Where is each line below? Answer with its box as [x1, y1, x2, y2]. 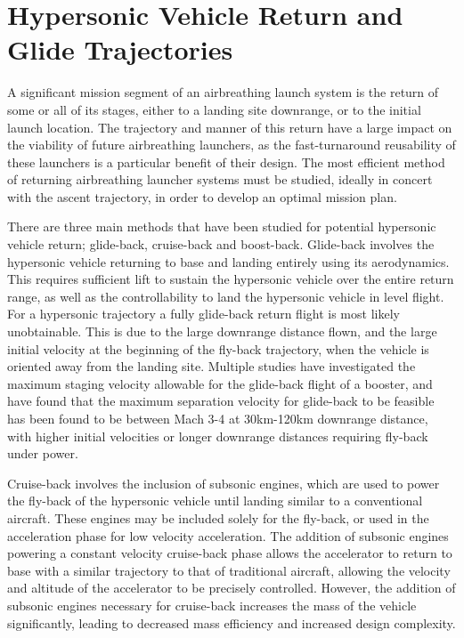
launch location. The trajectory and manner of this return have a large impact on [7, 117, 452, 136]
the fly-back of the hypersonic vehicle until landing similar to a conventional [7, 491, 423, 510]
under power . [7, 444, 78, 463]
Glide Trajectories [7, 31, 233, 68]
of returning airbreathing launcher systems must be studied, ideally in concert [7, 170, 433, 189]
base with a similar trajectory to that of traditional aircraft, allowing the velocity [7, 561, 451, 579]
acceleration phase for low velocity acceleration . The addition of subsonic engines [7, 526, 449, 545]
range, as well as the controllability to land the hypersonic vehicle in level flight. [7, 287, 444, 305]
